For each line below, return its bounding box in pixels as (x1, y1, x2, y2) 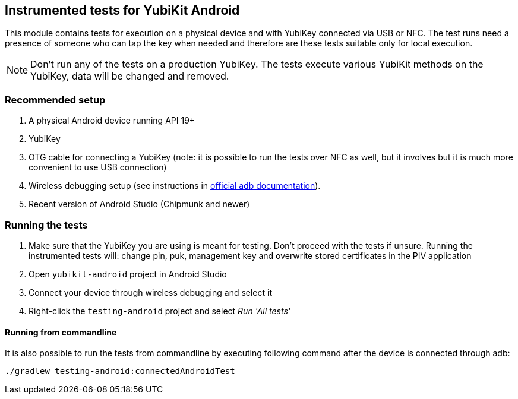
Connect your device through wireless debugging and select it (29, 287, 272, 297)
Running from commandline (5, 327, 117, 337)
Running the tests (5, 218, 88, 231)
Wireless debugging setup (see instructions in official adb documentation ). (29, 180, 321, 191)
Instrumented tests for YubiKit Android (5, 3, 240, 18)
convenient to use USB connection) (29, 162, 167, 173)
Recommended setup (5, 93, 106, 106)
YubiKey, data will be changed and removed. (30, 70, 229, 83)
